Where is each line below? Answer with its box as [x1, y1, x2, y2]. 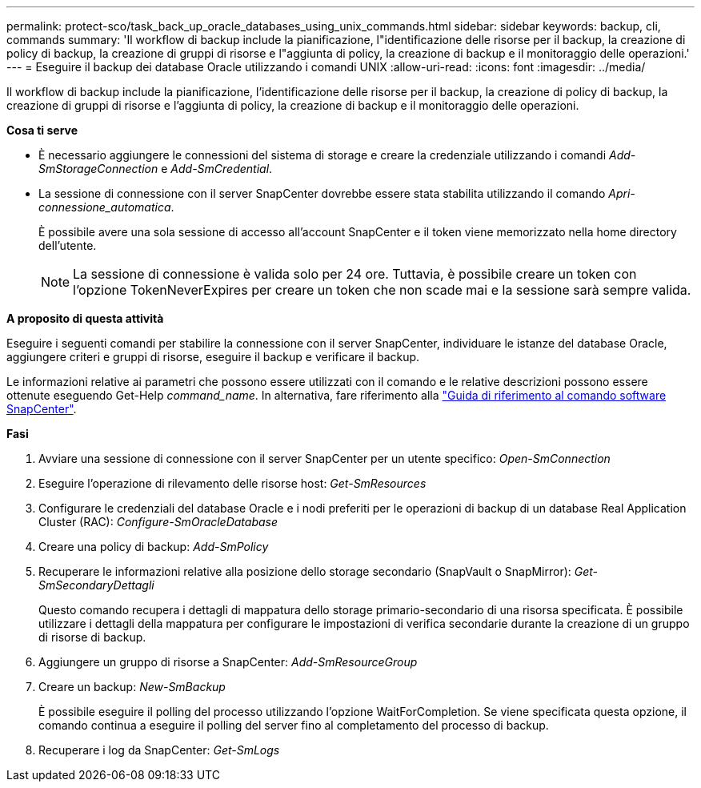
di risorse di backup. [38, 630, 146, 644]
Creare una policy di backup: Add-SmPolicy [38, 540, 269, 553]
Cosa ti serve [6, 123, 78, 137]
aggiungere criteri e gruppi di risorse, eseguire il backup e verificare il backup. [6, 350, 420, 364]
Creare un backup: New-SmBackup [38, 680, 226, 694]
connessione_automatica [38, 200, 171, 214]
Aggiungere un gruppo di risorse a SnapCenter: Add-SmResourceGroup [38, 655, 418, 669]
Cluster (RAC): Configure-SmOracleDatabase [38, 515, 278, 529]
